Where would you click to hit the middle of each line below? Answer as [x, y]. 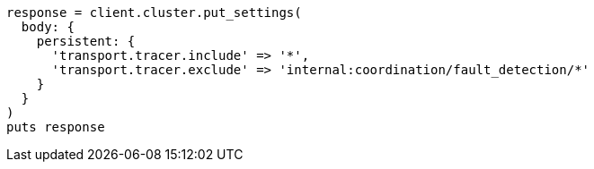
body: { [48, 27]
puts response [56, 127]
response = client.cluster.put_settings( [154, 13]
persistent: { [86, 41]
